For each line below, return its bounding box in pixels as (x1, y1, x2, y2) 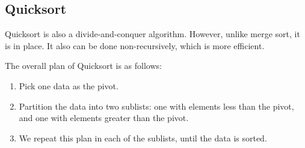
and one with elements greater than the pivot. (19, 111, 189, 124)
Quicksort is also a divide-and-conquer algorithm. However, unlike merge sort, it (5, 28, 300, 40)
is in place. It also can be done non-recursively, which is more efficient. (5, 39, 265, 52)
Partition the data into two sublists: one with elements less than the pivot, (19, 99, 294, 112)
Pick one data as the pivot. (19, 79, 119, 92)
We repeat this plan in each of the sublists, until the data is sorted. (19, 131, 267, 144)
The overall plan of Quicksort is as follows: (5, 59, 162, 72)
